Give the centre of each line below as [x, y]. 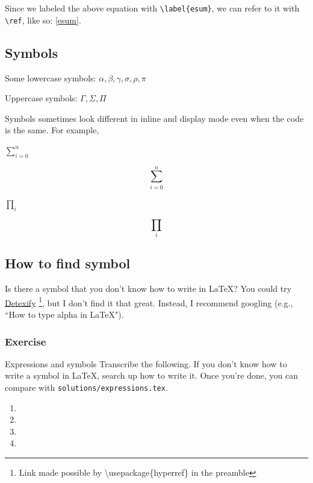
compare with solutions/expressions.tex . [86, 387]
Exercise [26, 341]
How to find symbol [68, 263]
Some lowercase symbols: [51, 77]
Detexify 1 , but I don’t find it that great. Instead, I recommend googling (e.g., [149, 301]
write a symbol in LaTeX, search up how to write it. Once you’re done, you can [151, 375]
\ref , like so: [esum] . [43, 20]
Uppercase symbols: [41, 98]
